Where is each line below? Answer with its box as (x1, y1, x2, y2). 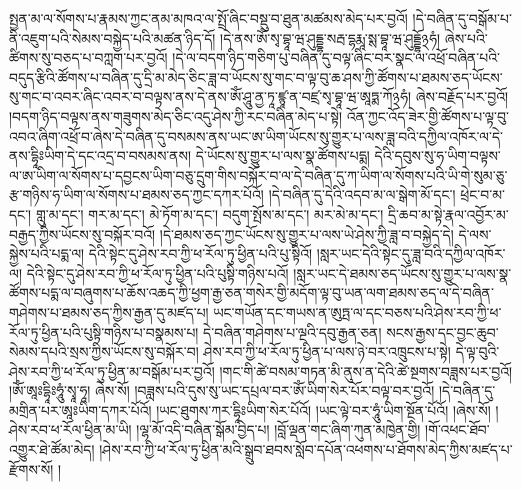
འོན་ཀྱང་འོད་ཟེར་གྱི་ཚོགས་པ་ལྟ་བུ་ (346, 105, 509, 126)
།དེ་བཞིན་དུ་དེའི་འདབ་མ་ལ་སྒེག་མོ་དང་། (268, 184, 456, 205)
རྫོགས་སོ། (9, 458, 54, 479)
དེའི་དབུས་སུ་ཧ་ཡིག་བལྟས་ (374, 145, 501, 166)
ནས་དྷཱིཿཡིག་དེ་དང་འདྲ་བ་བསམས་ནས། (9, 145, 192, 166)
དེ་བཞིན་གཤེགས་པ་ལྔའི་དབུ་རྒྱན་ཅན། (203, 321, 382, 342)
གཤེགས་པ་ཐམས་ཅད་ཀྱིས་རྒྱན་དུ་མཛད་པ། (9, 301, 209, 322)
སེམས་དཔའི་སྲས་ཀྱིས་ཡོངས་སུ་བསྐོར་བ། (9, 341, 199, 362)
